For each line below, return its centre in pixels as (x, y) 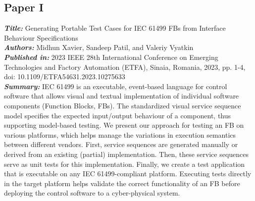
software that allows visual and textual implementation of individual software (122, 96)
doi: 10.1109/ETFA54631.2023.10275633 (65, 76)
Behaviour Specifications (41, 37)
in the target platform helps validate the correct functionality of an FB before (122, 183)
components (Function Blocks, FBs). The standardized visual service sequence (123, 105)
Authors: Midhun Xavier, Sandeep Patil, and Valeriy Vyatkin (99, 47)
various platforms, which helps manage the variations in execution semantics (120, 134)
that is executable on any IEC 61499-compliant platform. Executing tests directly (128, 174)
